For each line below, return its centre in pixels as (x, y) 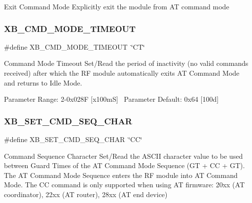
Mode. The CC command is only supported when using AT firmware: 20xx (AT (125, 185)
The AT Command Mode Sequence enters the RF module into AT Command (121, 175)
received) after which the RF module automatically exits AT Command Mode (122, 73)
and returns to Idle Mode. (43, 82)
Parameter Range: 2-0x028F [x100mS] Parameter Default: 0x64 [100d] (111, 99)
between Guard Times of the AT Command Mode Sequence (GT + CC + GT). (125, 165)
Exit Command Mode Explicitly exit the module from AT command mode (117, 6)
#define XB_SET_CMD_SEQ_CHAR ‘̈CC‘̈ (73, 139)
